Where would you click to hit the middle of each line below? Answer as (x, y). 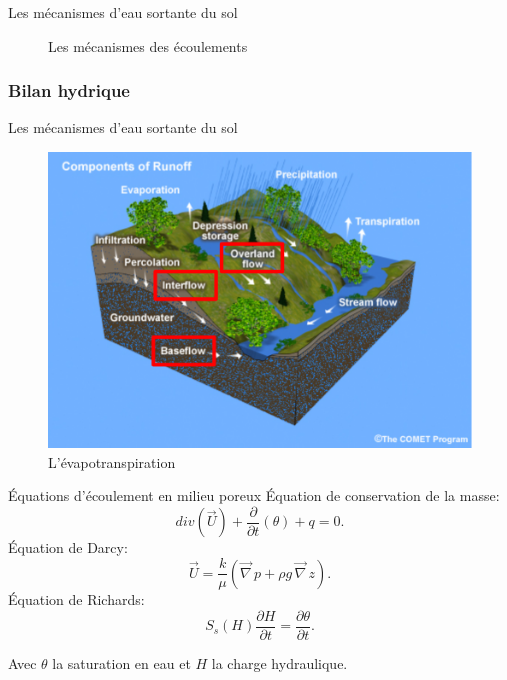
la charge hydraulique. (279, 662)
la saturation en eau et (121, 662)
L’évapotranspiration (112, 461)
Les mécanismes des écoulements (148, 45)
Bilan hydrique (69, 90)
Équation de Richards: (76, 599)
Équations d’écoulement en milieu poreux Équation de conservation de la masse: (254, 495)
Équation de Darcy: (68, 547)
